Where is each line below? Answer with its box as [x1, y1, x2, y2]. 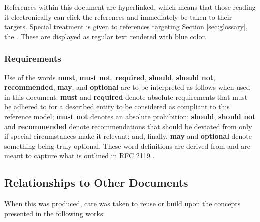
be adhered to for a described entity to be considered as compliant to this [4, 101, 230, 112]
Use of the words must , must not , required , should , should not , [4, 72, 215, 82]
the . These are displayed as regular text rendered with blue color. [4, 31, 207, 41]
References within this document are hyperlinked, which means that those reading [4, 2, 256, 12]
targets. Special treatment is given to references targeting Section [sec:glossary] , [4, 21, 248, 32]
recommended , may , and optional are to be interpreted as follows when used [4, 82, 250, 92]
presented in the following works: [4, 208, 105, 218]
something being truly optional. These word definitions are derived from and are [4, 140, 251, 151]
